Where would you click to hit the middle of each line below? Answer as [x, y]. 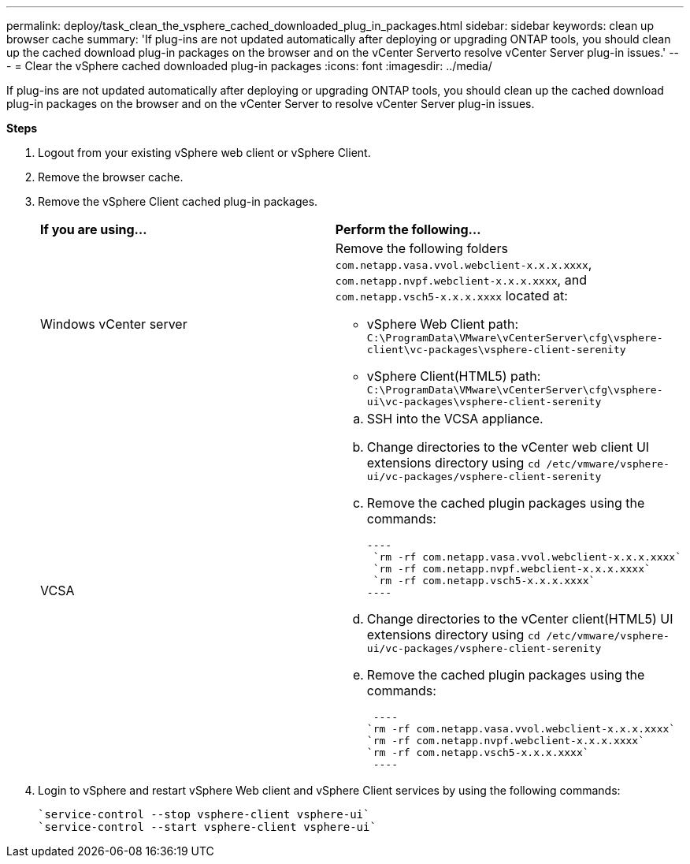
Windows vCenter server [114, 324]
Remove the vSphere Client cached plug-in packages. [178, 201]
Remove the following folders [421, 248]
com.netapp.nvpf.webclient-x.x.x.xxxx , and [461, 280]
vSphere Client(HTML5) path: [454, 376]
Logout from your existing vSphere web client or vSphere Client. [204, 153]
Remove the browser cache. [111, 177]
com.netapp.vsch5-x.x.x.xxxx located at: [451, 296]
